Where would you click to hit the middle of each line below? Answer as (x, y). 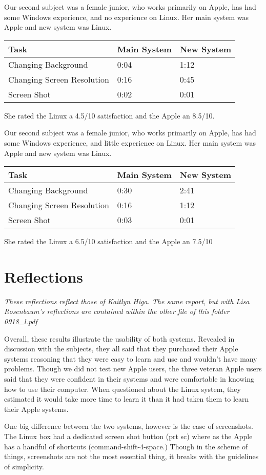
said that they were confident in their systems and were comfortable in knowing (129, 379)
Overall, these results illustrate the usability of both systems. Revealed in (119, 338)
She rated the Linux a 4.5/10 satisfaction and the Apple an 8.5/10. (109, 115)
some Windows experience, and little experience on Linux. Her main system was (130, 142)
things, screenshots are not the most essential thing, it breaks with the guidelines (131, 456)
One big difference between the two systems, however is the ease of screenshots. (129, 426)
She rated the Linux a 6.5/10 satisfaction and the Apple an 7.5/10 (108, 241)
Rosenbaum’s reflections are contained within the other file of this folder (117, 311)
